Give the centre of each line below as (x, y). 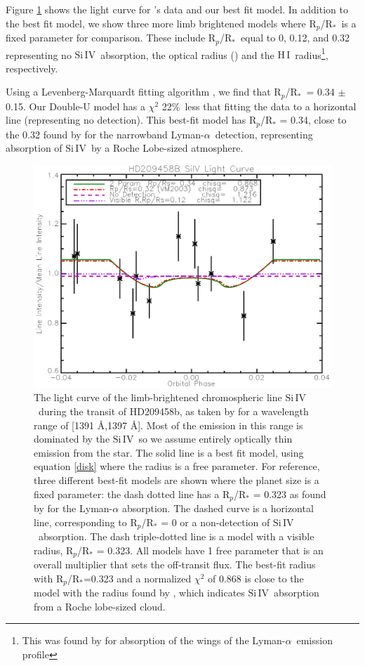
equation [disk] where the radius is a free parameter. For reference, (177, 466)
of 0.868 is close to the (255, 578)
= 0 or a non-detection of (215, 522)
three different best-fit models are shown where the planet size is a (177, 479)
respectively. (32, 68)
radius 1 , (312, 53)
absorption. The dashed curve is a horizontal (218, 508)
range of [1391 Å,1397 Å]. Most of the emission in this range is (168, 425)
